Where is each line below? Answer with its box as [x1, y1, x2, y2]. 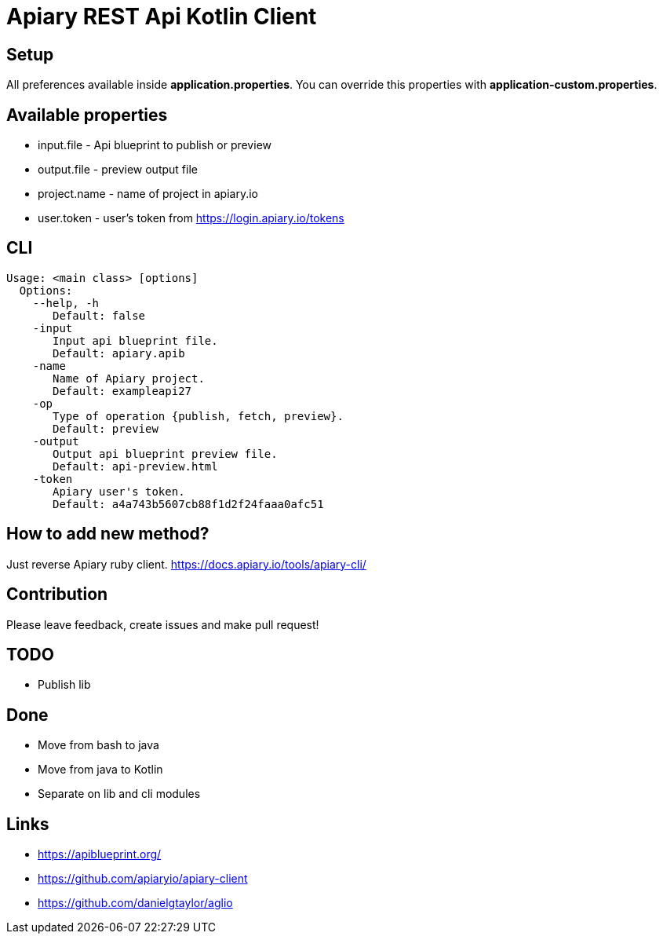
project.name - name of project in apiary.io [38, 187, 258, 201]
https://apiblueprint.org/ [38, 847, 162, 861]
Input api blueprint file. [53, 334, 218, 347]
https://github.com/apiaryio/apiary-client [38, 872, 248, 886]
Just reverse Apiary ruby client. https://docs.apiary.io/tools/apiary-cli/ [6, 557, 366, 571]
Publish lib [38, 678, 91, 692]
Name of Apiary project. [53, 371, 205, 385]
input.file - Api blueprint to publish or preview [38, 138, 271, 152]
